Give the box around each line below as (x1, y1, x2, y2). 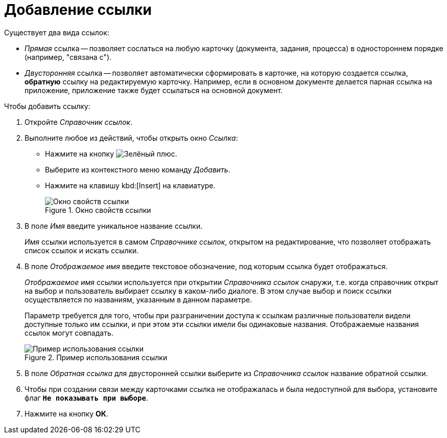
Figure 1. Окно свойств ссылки (45, 205, 151, 214)
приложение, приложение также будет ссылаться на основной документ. (25, 85, 283, 95)
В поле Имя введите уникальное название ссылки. (25, 221, 203, 230)
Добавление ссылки (4, 1, 152, 18)
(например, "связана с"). (25, 52, 112, 61)
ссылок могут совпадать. (25, 328, 113, 337)
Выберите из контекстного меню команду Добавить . (45, 165, 230, 174)
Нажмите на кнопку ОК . (25, 409, 108, 418)
